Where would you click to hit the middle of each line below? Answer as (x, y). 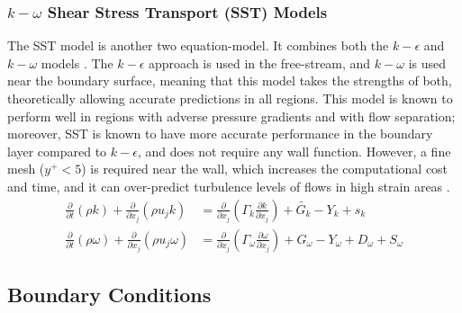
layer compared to (57, 151)
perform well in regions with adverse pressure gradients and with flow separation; (231, 116)
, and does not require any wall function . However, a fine (294, 151)
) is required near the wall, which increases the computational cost (265, 169)
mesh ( (26, 169)
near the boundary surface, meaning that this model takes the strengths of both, (230, 80)
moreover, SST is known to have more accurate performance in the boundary (220, 134)
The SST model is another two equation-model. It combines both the (198, 45)
